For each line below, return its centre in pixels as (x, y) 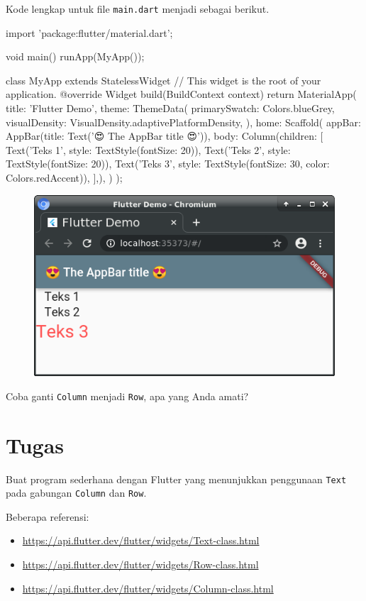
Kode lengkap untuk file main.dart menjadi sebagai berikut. (138, 9)
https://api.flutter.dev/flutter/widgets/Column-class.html (148, 588)
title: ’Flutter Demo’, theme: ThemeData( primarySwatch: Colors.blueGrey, (170, 108)
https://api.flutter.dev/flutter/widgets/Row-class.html (140, 564)
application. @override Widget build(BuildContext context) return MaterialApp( (181, 94)
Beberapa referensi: (48, 516)
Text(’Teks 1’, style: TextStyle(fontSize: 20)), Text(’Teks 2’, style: (148, 149)
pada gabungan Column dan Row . (76, 493)
